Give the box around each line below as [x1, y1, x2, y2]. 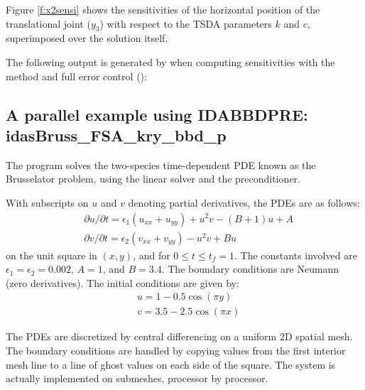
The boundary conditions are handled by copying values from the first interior [6, 343, 346, 358]
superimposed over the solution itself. [6, 31, 168, 45]
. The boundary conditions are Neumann [161, 261, 339, 276]
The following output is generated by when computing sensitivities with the [6, 54, 335, 69]
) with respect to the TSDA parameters [99, 16, 272, 31]
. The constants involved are [234, 247, 357, 262]
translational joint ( [6, 16, 91, 31]
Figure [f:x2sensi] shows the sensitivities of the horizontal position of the [6, 2, 320, 16]
